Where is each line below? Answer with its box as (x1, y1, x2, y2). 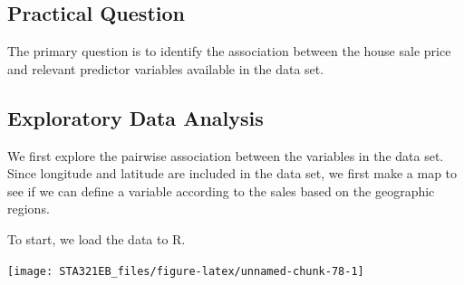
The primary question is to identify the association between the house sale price (7, 42, 451, 61)
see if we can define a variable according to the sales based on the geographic (7, 181, 435, 200)
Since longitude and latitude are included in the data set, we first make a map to (7, 164, 458, 183)
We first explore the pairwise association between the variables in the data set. (7, 146, 444, 165)
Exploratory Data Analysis (7, 103, 264, 131)
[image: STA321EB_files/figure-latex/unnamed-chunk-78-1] (7, 264, 364, 278)
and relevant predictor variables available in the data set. (7, 59, 324, 78)
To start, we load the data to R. (7, 229, 186, 248)
